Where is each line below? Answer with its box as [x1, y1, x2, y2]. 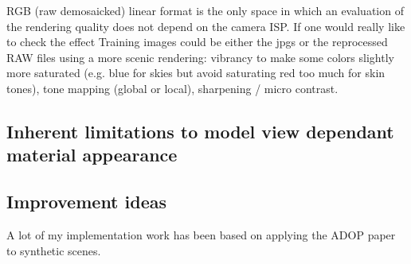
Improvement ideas [6, 189, 167, 214]
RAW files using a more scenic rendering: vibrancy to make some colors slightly [6, 49, 394, 65]
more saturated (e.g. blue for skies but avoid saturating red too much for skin [6, 64, 386, 81]
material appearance [6, 142, 178, 167]
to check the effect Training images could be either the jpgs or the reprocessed [6, 33, 388, 50]
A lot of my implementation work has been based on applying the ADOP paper [6, 226, 396, 243]
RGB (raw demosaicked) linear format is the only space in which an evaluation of [6, 2, 404, 18]
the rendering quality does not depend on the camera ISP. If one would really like [6, 17, 405, 34]
